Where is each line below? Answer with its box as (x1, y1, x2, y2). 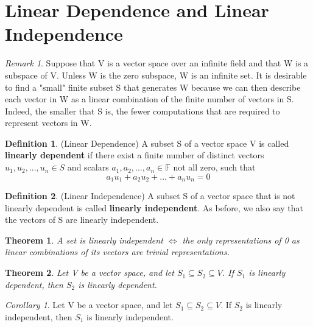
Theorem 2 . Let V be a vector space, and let (5, 266, 174, 279)
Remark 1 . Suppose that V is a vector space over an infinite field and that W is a (5, 57, 309, 69)
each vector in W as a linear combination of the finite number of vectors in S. (5, 93, 294, 105)
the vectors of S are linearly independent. (5, 213, 159, 226)
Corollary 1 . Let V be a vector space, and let (5, 298, 173, 311)
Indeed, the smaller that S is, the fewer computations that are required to (5, 104, 280, 117)
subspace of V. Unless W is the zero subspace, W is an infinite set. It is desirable (5, 68, 307, 81)
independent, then (5, 310, 72, 323)
